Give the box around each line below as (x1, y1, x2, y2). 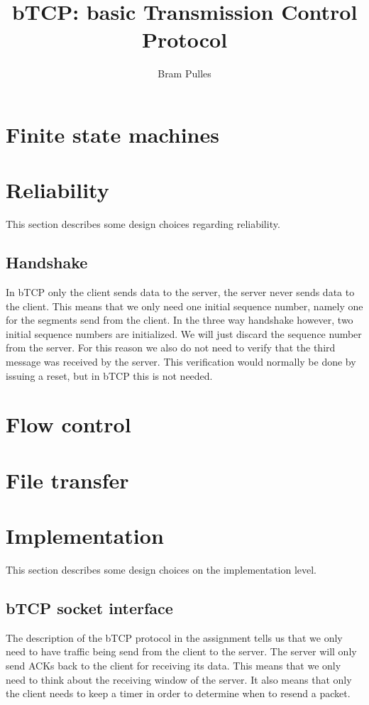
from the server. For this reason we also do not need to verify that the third (6, 340, 336, 355)
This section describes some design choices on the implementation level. (6, 562, 317, 577)
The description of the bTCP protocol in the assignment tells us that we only (6, 630, 343, 645)
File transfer (6, 465, 129, 494)
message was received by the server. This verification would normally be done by (6, 354, 356, 368)
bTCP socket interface (6, 597, 173, 619)
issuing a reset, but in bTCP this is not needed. (6, 368, 213, 383)
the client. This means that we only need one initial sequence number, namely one (6, 298, 363, 313)
